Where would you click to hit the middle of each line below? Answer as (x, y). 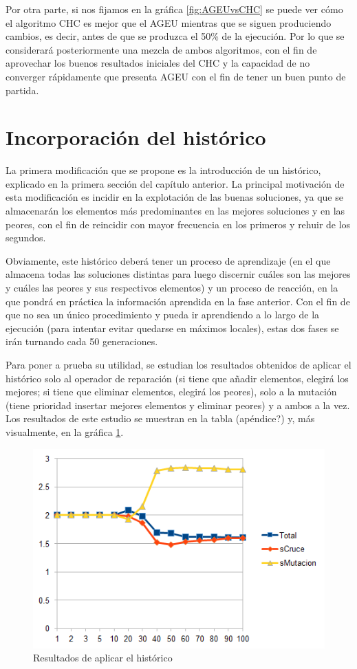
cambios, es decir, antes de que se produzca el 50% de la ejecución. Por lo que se (175, 36)
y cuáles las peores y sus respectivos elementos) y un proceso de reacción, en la (172, 288)
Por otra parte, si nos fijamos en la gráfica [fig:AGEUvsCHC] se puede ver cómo (174, 9)
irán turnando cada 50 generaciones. (82, 341)
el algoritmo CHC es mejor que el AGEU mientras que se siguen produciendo (169, 22)
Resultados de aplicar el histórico (103, 658)
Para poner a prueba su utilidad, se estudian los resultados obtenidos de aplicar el (178, 364)
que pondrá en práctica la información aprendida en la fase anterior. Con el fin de (178, 301)
